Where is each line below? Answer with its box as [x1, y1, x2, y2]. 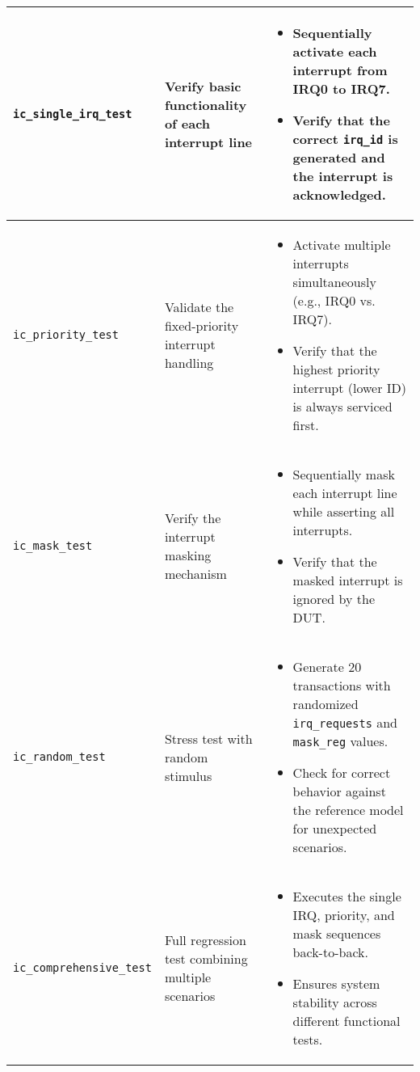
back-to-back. [292, 943, 368, 961]
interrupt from [292, 61, 388, 79]
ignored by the [292, 589, 376, 608]
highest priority [292, 360, 380, 378]
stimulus [164, 766, 212, 785]
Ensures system [292, 974, 380, 993]
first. [292, 416, 319, 434]
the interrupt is [292, 167, 393, 185]
